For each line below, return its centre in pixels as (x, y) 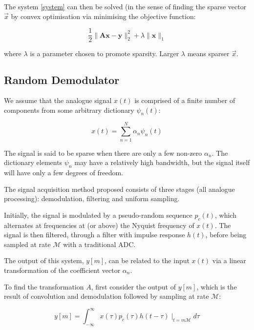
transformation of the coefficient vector (62, 270)
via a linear (229, 260)
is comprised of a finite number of (185, 100)
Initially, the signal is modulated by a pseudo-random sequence (98, 215)
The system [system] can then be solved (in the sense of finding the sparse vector (125, 6)
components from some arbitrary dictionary (69, 110)
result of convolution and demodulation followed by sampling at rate (106, 296)
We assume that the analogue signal (58, 100)
